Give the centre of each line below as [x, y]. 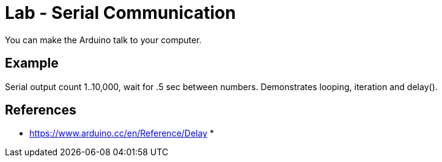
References [41, 110]
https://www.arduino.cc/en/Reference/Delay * [122, 133]
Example [32, 63]
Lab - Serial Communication [120, 13]
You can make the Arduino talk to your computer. [103, 40]
